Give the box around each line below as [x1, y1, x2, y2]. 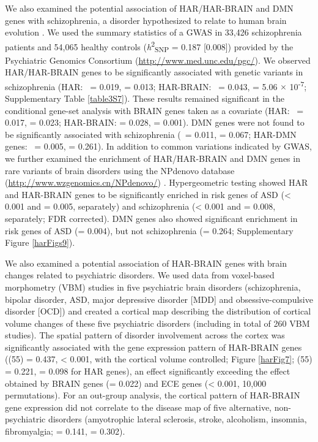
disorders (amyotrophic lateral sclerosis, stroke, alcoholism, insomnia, [48, 413, 307, 425]
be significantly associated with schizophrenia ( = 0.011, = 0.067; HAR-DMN [5, 128, 297, 140]
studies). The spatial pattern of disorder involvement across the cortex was [5, 329, 285, 341]
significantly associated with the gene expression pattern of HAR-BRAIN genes [5, 340, 302, 353]
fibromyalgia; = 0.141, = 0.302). [5, 425, 125, 438]
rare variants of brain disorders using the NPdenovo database [5, 164, 235, 177]
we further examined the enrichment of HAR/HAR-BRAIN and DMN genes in [5, 151, 300, 164]
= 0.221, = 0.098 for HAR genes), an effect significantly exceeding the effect [5, 365, 290, 378]
